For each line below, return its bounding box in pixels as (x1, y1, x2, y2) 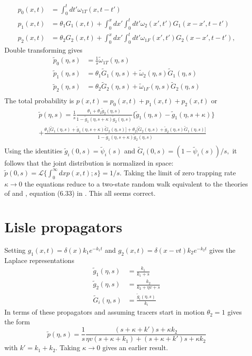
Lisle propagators (4, 217, 122, 237)
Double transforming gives (4, 44, 83, 55)
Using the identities (4, 146, 63, 156)
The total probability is (4, 95, 74, 106)
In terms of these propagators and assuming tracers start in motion (4, 307, 205, 317)
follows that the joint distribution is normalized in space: (4, 158, 174, 168)
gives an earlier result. (102, 342, 168, 353)
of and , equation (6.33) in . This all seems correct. (4, 188, 156, 198)
